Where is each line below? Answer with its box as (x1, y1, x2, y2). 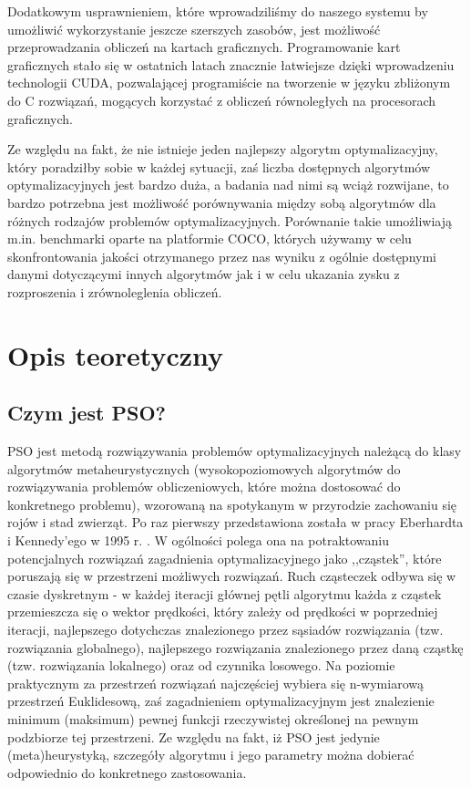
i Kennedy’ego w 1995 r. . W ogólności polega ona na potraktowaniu (7, 531, 390, 550)
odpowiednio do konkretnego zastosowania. (7, 762, 247, 782)
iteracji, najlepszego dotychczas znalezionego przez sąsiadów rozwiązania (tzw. (7, 620, 444, 639)
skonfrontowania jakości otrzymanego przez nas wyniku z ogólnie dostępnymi (7, 246, 436, 265)
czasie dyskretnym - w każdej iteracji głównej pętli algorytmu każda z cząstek (7, 584, 442, 603)
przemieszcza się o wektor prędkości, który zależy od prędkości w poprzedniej (7, 602, 438, 621)
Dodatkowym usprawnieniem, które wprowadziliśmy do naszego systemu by (7, 2, 428, 20)
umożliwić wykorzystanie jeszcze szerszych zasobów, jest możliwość (7, 19, 381, 38)
